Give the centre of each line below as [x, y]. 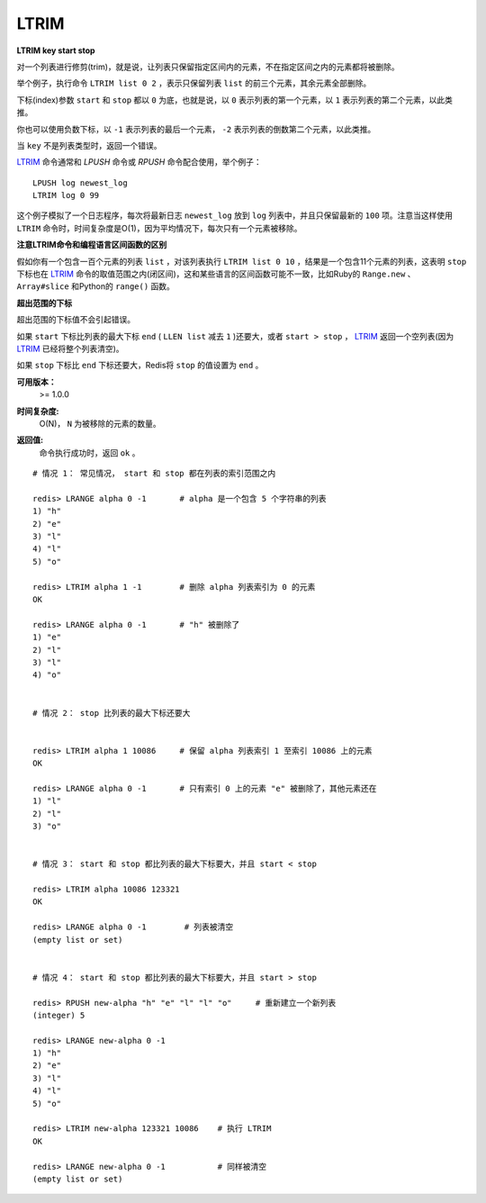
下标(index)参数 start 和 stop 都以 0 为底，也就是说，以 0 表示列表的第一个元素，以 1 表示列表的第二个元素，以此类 [235, 100]
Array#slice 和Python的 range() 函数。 [96, 286]
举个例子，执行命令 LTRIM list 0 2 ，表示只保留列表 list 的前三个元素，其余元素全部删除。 [194, 83]
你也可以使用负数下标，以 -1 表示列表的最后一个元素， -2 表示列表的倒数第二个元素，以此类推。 [196, 129]
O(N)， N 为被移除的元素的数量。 [100, 423]
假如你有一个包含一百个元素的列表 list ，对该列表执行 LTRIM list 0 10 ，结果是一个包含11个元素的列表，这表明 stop [242, 261]
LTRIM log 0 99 [66, 195]
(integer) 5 [59, 1015]
